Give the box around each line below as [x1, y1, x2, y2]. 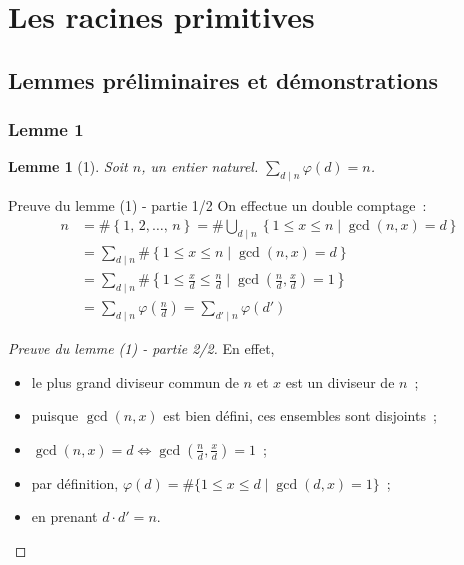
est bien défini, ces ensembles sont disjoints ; [163, 405, 437, 426]
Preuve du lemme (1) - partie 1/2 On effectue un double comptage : [8, 195, 427, 216]
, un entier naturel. [141, 156, 259, 177]
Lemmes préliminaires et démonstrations [8, 64, 438, 95]
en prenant [31, 506, 98, 527]
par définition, [31, 472, 119, 493]
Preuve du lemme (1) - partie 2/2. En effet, [8, 338, 275, 359]
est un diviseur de [285, 371, 395, 392]
